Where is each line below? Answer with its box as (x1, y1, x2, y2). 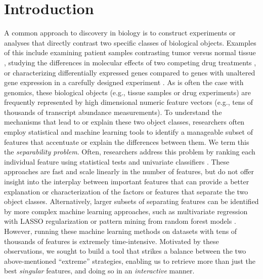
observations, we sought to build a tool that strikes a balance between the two (4, 246, 246, 256)
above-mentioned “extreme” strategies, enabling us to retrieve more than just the (4, 255, 256, 266)
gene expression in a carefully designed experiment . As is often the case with (4, 77, 244, 88)
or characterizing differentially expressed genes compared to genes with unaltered (4, 67, 255, 77)
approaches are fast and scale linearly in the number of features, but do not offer (4, 166, 254, 177)
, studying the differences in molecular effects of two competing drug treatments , (4, 57, 256, 67)
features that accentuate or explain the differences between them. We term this (4, 136, 249, 147)
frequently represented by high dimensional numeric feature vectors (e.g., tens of (4, 97, 253, 107)
